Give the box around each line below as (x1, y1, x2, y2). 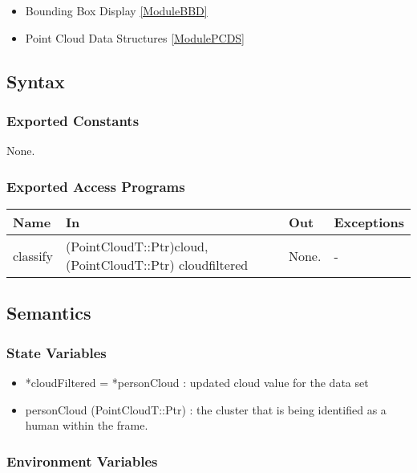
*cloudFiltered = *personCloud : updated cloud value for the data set (25, 374, 369, 390)
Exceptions (334, 213, 404, 231)
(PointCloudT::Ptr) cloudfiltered (65, 255, 249, 274)
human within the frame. (25, 417, 148, 434)
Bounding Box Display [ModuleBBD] (25, 2, 208, 18)
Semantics (6, 300, 91, 325)
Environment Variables (6, 451, 158, 471)
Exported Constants (6, 110, 140, 130)
